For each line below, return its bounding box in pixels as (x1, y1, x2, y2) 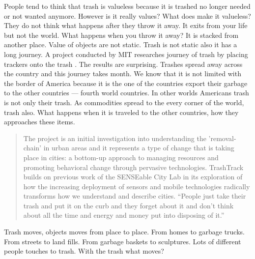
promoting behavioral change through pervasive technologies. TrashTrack (23, 162, 244, 172)
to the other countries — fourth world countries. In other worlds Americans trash (4, 87, 249, 98)
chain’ (23, 143, 41, 153)
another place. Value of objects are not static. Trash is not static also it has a (4, 39, 237, 50)
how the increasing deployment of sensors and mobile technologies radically (23, 181, 250, 191)
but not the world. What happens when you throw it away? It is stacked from (4, 29, 239, 40)
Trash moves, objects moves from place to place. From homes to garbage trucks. (4, 227, 245, 237)
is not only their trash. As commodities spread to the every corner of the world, (4, 97, 244, 107)
